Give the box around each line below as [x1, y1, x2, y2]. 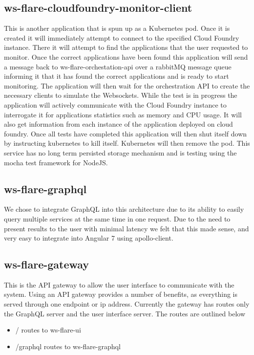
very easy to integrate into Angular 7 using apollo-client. [4, 233, 173, 243]
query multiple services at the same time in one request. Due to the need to [4, 213, 231, 223]
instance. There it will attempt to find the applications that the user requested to [4, 42, 248, 52]
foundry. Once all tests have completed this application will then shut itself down [4, 128, 247, 138]
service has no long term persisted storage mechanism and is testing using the [4, 147, 237, 157]
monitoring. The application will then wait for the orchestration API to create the [4, 80, 250, 90]
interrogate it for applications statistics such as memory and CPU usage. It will [4, 109, 242, 119]
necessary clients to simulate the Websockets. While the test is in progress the [4, 90, 237, 100]
